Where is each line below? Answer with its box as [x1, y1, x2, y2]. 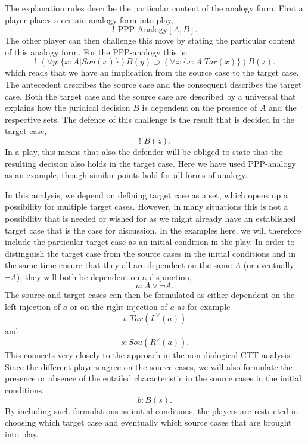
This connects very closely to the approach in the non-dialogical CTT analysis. [5, 349, 293, 361]
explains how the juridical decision [5, 101, 130, 114]
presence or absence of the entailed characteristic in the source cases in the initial [5, 372, 301, 384]
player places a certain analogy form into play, [5, 13, 173, 26]
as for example [177, 300, 231, 313]
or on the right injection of [70, 300, 167, 313]
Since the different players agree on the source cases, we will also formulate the [5, 360, 293, 372]
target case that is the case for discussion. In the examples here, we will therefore [5, 223, 301, 236]
